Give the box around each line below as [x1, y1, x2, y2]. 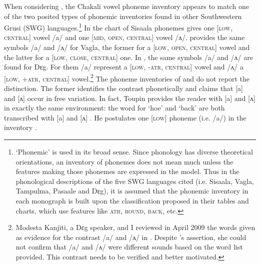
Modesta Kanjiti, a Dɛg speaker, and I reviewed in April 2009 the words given [15, 222, 255, 232]
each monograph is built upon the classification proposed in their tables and [15, 195, 249, 205]
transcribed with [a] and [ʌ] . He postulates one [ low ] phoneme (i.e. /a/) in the [4, 112, 246, 122]
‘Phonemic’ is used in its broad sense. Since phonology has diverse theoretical [15, 146, 253, 157]
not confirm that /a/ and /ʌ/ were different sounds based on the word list [15, 241, 243, 252]
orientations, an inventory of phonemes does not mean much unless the [15, 156, 233, 166]
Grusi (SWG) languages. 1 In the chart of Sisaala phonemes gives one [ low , [4, 21, 233, 32]
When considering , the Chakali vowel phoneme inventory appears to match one [4, 1, 249, 11]
